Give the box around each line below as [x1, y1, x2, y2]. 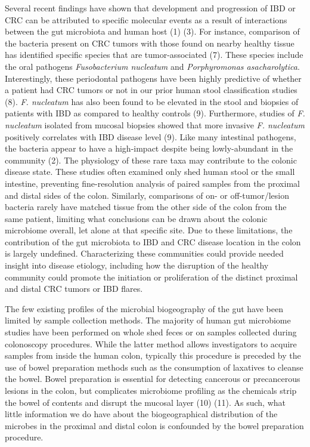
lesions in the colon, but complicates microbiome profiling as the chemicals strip [5, 384, 297, 396]
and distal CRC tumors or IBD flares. [5, 282, 143, 295]
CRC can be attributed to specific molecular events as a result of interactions [5, 13, 287, 26]
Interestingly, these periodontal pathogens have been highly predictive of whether [5, 72, 302, 84]
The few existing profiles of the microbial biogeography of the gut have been [5, 302, 283, 315]
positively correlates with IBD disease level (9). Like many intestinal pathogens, [5, 130, 296, 143]
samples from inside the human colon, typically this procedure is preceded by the [5, 349, 301, 362]
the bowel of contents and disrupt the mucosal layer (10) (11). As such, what [5, 396, 286, 408]
